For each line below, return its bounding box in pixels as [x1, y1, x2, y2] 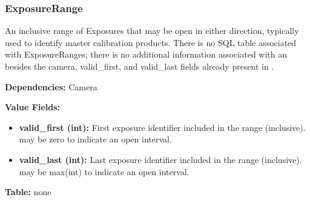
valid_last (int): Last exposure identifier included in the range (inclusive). [19, 153, 302, 165]
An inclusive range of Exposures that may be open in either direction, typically [5, 24, 299, 37]
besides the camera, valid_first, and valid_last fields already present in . [5, 60, 274, 72]
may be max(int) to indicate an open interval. [19, 165, 190, 178]
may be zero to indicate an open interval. [19, 133, 172, 145]
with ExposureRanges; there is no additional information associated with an [5, 48, 288, 61]
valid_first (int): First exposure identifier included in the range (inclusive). [19, 121, 306, 133]
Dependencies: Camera [5, 80, 97, 93]
